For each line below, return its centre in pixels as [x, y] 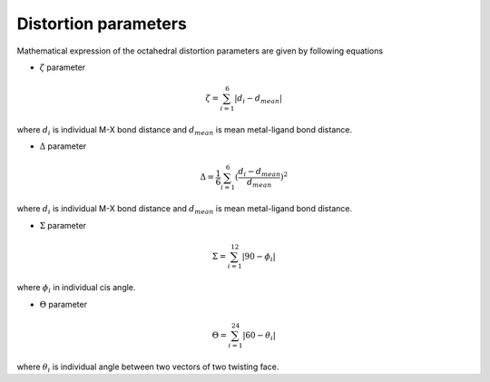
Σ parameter [63, 225]
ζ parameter [63, 67]
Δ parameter [63, 146]
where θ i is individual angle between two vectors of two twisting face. [148, 367]
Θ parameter [64, 304]
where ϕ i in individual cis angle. [76, 289]
